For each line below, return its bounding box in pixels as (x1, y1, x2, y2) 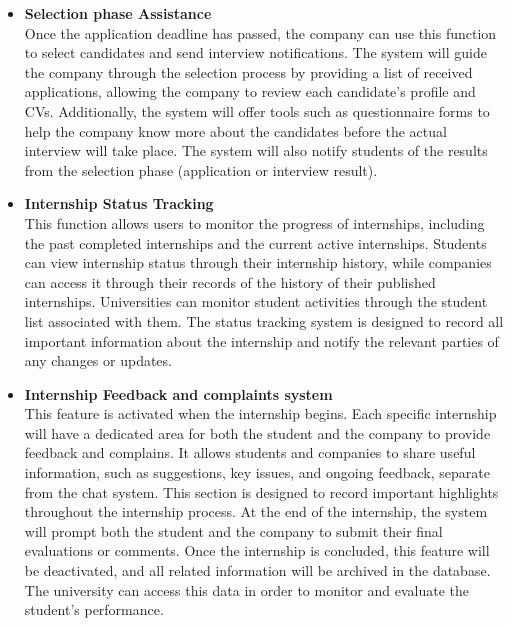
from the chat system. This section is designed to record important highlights (24, 481, 499, 502)
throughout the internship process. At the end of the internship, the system (24, 501, 488, 522)
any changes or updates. (24, 350, 172, 371)
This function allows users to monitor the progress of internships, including (24, 212, 485, 233)
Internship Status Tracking (24, 193, 214, 214)
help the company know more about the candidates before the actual (24, 120, 447, 141)
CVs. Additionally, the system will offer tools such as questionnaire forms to (24, 100, 490, 121)
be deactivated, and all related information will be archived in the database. (24, 560, 491, 581)
